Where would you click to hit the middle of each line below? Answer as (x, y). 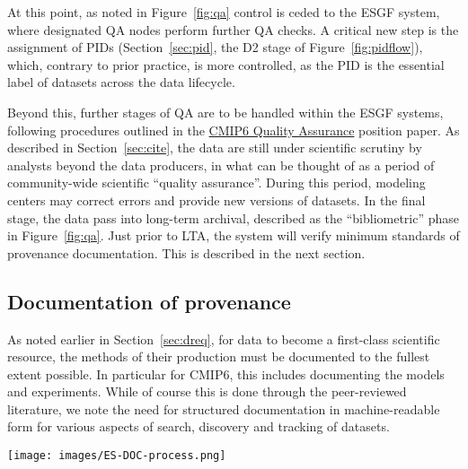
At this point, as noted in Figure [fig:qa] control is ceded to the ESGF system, (224, 12)
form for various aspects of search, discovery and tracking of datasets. (199, 426)
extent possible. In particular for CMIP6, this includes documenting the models (226, 373)
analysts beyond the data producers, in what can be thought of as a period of (221, 165)
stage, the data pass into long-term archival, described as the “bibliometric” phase (234, 217)
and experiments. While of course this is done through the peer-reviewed (207, 391)
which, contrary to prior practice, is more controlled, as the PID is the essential (226, 64)
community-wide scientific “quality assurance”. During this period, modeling (216, 182)
